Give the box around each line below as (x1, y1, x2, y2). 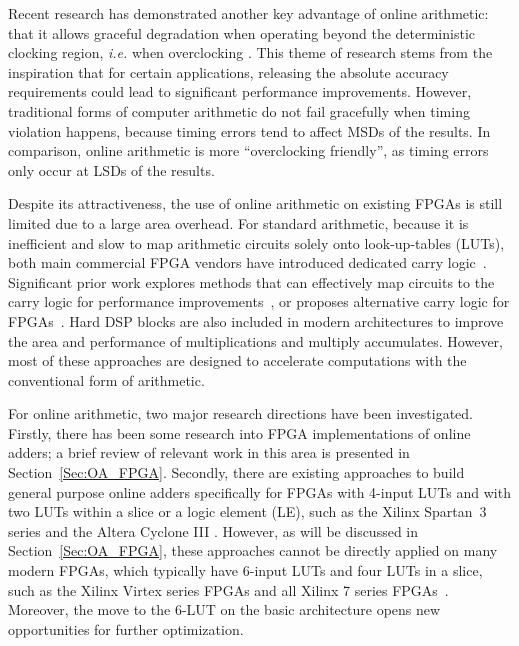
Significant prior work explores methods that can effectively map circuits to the (8, 271, 495, 292)
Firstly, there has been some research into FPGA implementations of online (8, 422, 471, 443)
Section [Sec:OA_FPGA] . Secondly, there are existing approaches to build (8, 462, 465, 483)
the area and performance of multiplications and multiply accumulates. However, (8, 330, 503, 351)
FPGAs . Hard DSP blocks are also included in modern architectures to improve (8, 310, 504, 331)
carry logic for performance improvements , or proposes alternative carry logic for (8, 291, 510, 312)
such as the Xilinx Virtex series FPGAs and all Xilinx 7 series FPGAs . (8, 579, 449, 600)
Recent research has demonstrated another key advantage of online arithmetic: (8, 3, 489, 23)
